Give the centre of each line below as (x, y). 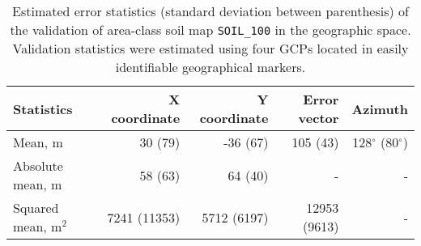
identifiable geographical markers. (210, 67)
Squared (36, 208)
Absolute (38, 165)
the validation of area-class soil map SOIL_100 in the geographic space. (210, 30)
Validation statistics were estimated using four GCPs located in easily (210, 48)
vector (319, 118)
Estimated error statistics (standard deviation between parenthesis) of (210, 11)
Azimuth (380, 108)
